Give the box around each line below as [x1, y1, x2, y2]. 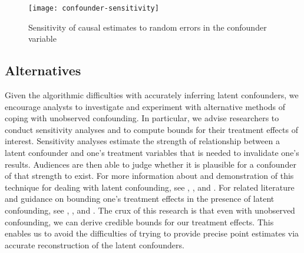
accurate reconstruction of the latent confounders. [5, 238, 184, 251]
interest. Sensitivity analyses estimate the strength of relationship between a [5, 135, 280, 147]
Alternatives [5, 61, 81, 79]
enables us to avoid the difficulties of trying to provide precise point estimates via [5, 227, 299, 239]
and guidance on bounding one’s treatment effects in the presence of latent [5, 192, 275, 205]
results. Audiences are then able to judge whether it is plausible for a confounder [5, 158, 296, 170]
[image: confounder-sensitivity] [28, 4, 159, 12]
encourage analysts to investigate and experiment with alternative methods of [5, 100, 286, 112]
